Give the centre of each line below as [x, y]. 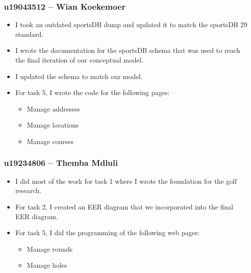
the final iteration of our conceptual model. [79, 60]
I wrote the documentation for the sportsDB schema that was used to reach [128, 50]
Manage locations [53, 125]
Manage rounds [50, 249]
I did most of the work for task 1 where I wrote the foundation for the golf [126, 181]
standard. [29, 34]
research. [28, 190]
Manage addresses [54, 108]
